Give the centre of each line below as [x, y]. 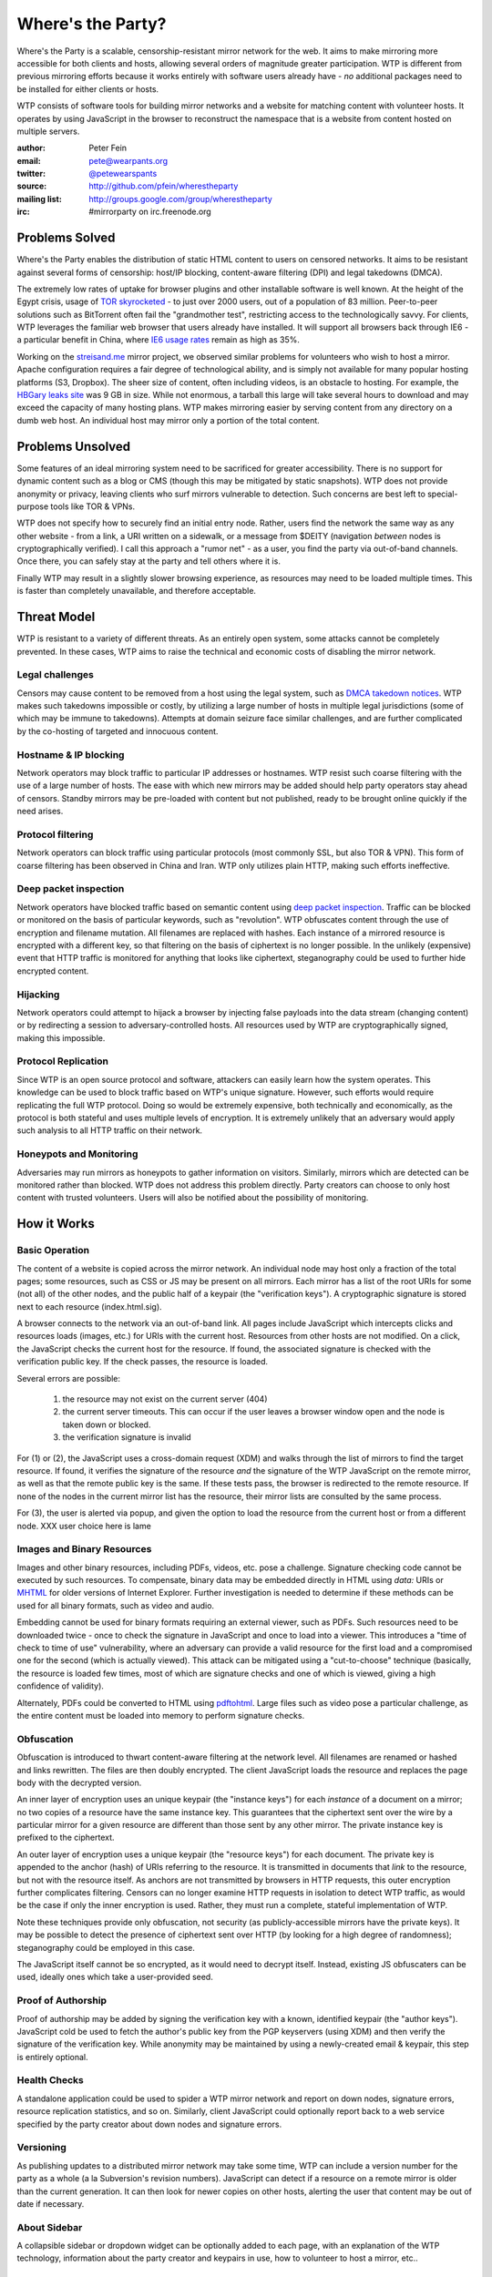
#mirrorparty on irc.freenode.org [150, 212]
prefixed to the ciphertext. [66, 1838]
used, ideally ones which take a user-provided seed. [115, 1977]
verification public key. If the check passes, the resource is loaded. [143, 1362]
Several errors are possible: [69, 1378]
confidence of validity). [61, 1686]
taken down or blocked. [107, 1424]
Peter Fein [108, 148]
